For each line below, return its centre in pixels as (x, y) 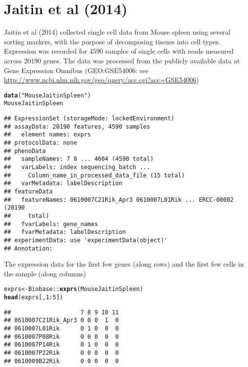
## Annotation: (28, 248)
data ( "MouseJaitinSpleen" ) (48, 95)
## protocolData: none (41, 143)
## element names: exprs (47, 135)
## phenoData (25, 151)
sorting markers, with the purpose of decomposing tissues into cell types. (112, 41)
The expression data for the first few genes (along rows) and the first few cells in (124, 264)
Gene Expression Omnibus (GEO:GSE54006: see (76, 70)
